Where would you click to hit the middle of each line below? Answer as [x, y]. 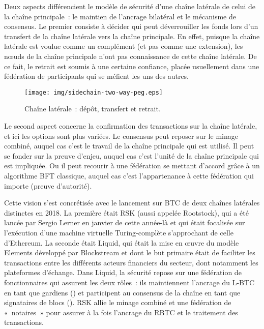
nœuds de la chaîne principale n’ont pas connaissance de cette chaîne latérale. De [130, 56]
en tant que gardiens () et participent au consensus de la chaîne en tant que [122, 292]
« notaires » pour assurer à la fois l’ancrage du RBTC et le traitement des [121, 312]
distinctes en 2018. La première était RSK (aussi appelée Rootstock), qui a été [126, 212]
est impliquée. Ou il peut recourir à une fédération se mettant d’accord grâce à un [132, 166]
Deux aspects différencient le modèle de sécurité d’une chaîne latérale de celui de [130, 6]
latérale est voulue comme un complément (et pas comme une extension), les [124, 46]
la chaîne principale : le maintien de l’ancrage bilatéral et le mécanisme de [120, 16]
